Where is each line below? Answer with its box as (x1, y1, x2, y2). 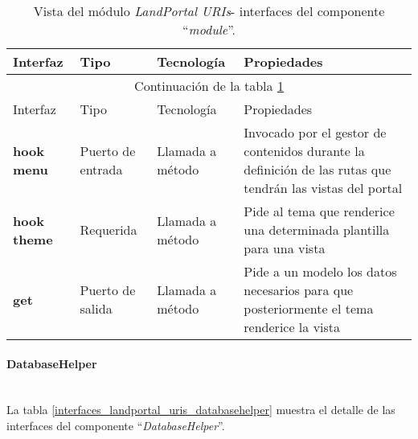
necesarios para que (244, 281, 354, 299)
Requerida (80, 220, 137, 239)
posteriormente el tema (244, 299, 374, 318)
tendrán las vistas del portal (244, 178, 403, 197)
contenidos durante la (244, 142, 365, 160)
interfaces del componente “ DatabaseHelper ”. (6, 416, 225, 433)
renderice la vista (244, 318, 341, 336)
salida (80, 299, 113, 318)
